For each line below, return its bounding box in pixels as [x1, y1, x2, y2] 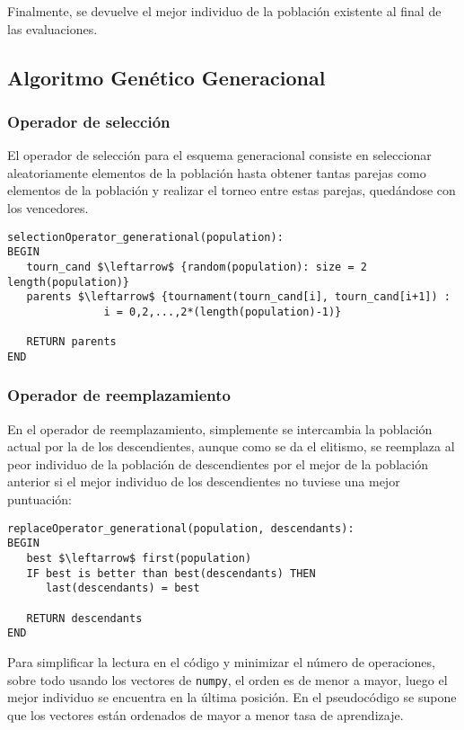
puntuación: [7, 490, 72, 509]
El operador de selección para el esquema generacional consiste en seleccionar [7, 146, 432, 165]
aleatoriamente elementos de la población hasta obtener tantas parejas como [7, 163, 426, 182]
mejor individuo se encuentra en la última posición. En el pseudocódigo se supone [7, 688, 457, 707]
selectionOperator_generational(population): [7, 230, 284, 244]
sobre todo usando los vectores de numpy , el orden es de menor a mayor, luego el [7, 670, 448, 689]
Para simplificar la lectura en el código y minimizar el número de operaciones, [7, 652, 435, 671]
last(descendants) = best [45, 582, 200, 595]
